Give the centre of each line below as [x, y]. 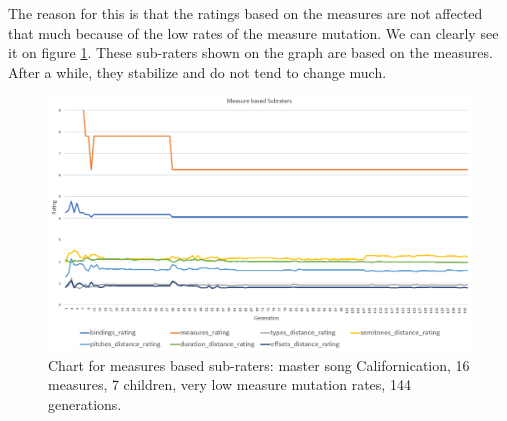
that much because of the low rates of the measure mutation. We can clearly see [253, 32]
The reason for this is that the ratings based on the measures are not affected [245, 13]
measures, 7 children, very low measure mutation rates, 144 [229, 384]
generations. [85, 403]
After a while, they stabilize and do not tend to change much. [197, 71]
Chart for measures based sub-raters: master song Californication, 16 [259, 364]
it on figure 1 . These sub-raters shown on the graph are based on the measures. [250, 52]
